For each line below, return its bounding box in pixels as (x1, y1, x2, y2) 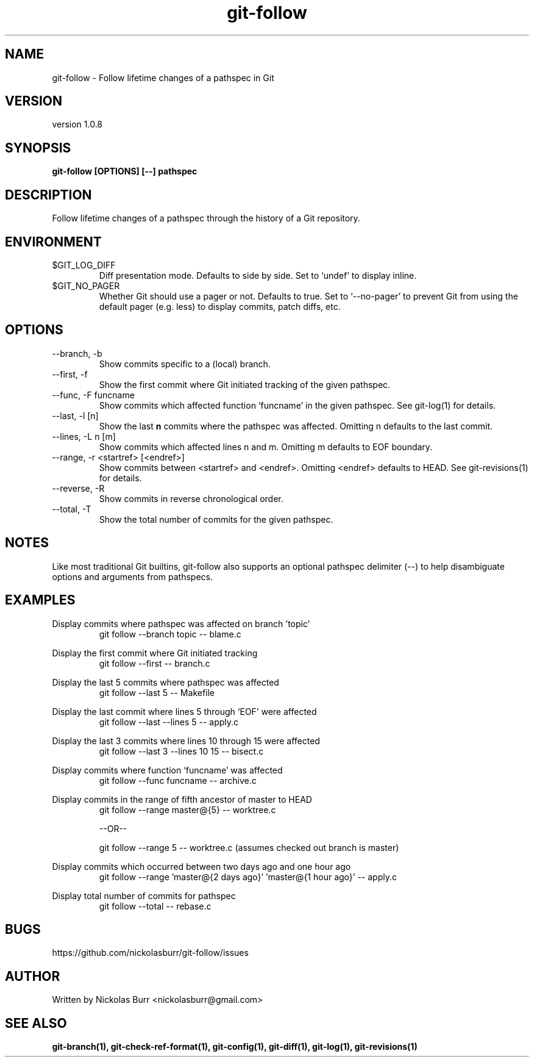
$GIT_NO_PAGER (52, 280, 120, 291)
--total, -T (52, 503, 91, 514)
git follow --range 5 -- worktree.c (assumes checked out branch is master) (99, 842, 399, 853)
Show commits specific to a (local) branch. (99, 358, 271, 369)
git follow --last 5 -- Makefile (99, 687, 215, 698)
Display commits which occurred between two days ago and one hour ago (52, 861, 351, 872)
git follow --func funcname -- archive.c (99, 775, 257, 786)
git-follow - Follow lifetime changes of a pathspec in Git (52, 72, 274, 83)
